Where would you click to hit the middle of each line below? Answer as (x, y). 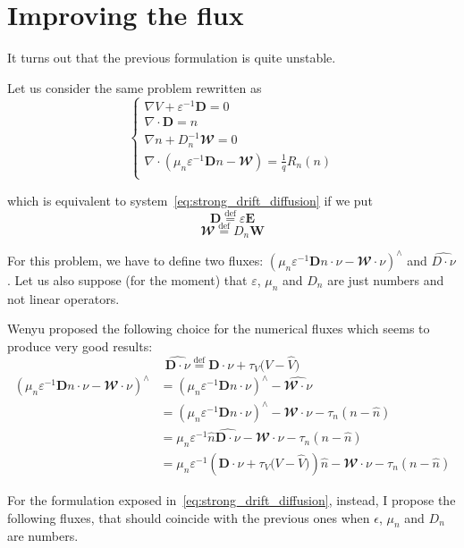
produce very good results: (80, 346)
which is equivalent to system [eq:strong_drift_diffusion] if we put (190, 200)
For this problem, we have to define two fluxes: (135, 260)
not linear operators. (63, 298)
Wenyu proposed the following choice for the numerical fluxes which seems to (219, 329)
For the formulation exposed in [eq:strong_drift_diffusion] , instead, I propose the (232, 499)
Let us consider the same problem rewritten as (135, 87)
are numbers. (43, 536)
